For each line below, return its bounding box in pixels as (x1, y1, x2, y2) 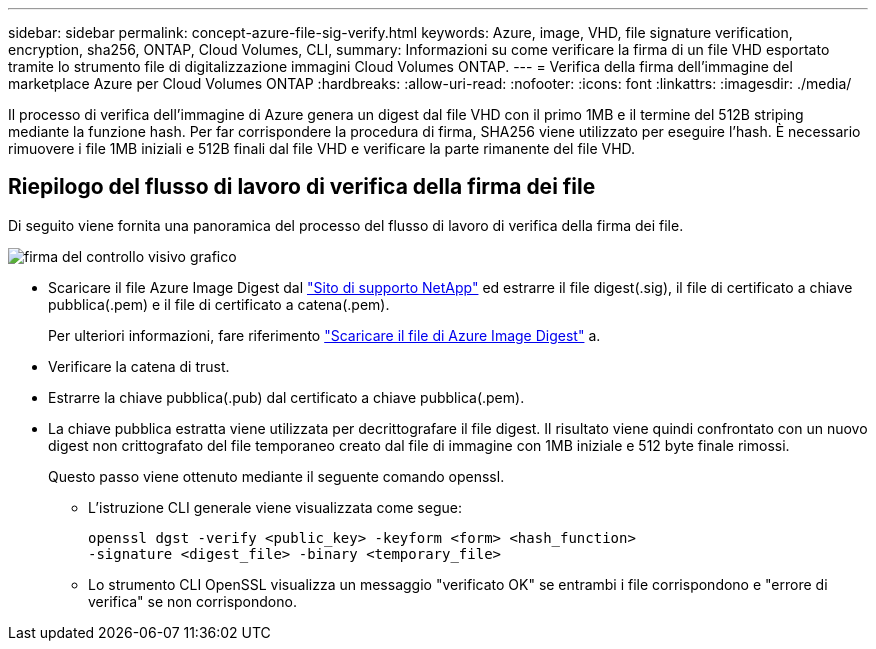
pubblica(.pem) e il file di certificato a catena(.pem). (48, 295, 390, 313)
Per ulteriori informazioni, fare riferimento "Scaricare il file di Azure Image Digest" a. (48, 326, 601, 344)
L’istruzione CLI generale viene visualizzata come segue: (88, 498, 462, 516)
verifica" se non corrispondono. (88, 592, 297, 610)
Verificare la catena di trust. (48, 357, 230, 375)
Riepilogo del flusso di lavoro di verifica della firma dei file (8, 174, 596, 200)
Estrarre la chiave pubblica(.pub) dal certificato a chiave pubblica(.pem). (48, 388, 525, 406)
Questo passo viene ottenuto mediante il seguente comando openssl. (48, 467, 505, 485)
